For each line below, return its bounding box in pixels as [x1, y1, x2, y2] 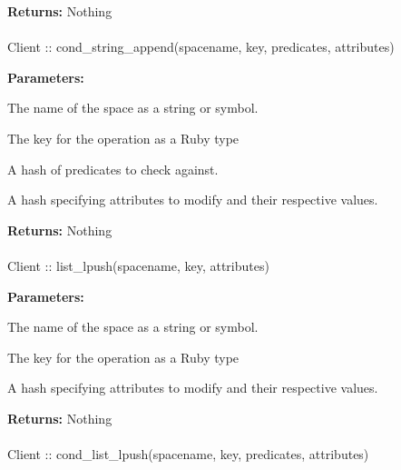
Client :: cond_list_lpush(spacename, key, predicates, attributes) [7, 445, 369, 464]
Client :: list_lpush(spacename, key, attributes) [7, 255, 269, 275]
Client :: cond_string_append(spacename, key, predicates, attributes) [7, 37, 395, 56]
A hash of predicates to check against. [7, 159, 219, 178]
